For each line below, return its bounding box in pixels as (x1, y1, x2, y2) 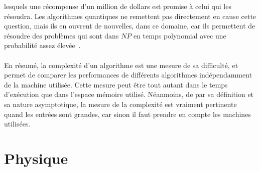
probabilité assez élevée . (4, 40, 81, 50)
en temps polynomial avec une (133, 30, 226, 40)
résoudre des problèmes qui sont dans (4, 30, 119, 40)
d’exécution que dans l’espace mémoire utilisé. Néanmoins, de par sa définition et (4, 89, 254, 99)
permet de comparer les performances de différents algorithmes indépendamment (4, 69, 252, 80)
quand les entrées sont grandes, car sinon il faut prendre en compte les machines (4, 108, 251, 119)
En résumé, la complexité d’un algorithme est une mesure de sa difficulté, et (4, 59, 238, 70)
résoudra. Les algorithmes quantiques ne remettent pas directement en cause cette (4, 10, 256, 21)
